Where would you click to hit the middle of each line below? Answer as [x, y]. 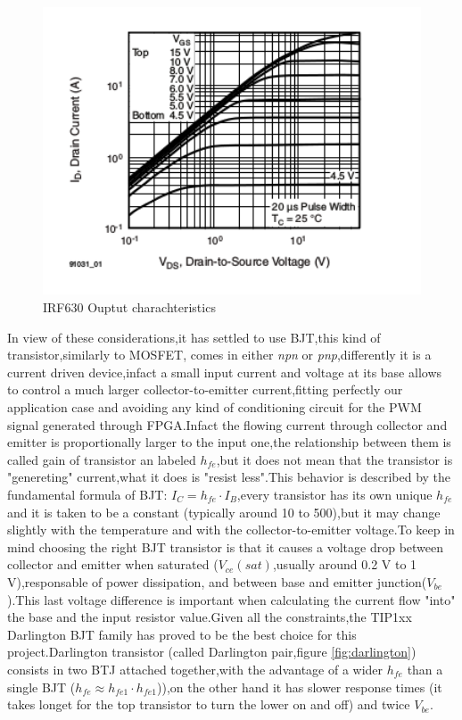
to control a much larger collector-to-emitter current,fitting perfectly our [205, 389]
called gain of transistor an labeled [102, 459]
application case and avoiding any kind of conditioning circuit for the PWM [214, 407]
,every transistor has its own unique [334, 494]
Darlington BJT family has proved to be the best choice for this [182, 634]
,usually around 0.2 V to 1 [345, 564]
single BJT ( [41, 687]
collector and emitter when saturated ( [113, 564]
